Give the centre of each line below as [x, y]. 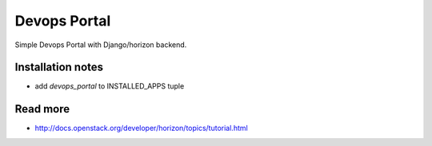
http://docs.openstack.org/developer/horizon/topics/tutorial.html [141, 128]
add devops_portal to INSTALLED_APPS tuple [110, 86]
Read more [42, 109]
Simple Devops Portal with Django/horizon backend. [101, 45]
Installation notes [59, 67]
